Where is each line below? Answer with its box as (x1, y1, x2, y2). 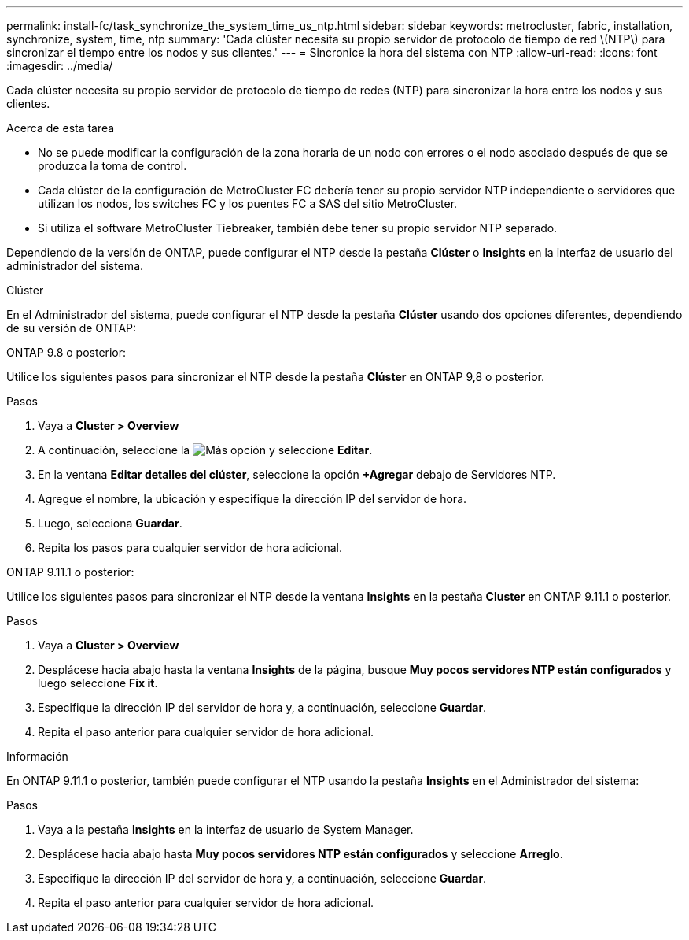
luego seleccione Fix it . (38, 676, 158, 690)
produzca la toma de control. (38, 159, 187, 172)
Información (6, 749, 68, 763)
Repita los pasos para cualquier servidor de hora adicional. (38, 541, 343, 554)
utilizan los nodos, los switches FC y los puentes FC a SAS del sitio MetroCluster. (38, 197, 458, 210)
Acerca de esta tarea (6, 121, 115, 135)
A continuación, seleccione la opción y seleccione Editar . (38, 443, 373, 457)
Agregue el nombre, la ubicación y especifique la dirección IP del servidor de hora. (38, 492, 467, 505)
